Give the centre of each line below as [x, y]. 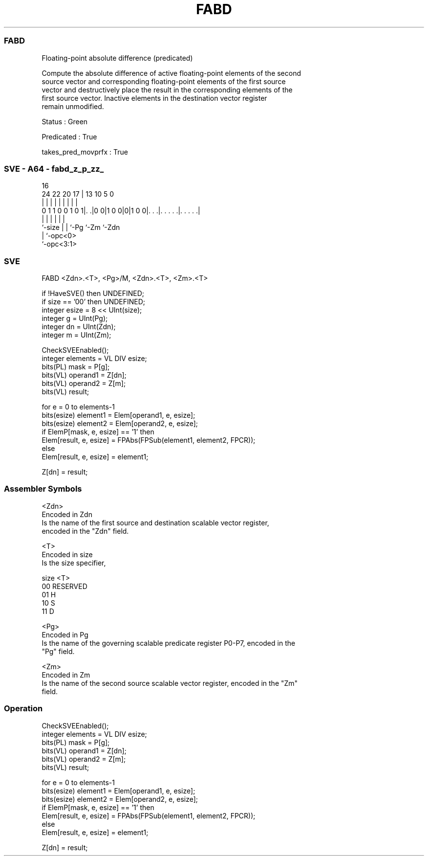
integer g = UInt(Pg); [75, 318]
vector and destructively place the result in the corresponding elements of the [167, 90]
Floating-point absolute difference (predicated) [117, 58]
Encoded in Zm [66, 675]
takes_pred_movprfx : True [85, 152]
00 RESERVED [64, 586]
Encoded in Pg [65, 634]
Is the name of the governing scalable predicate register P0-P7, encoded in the [169, 643]
